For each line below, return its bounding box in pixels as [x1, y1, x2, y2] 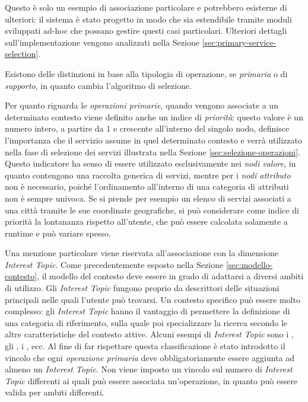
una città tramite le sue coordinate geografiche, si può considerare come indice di [5, 203, 299, 216]
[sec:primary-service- [202, 36, 277, 48]
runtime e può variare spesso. [5, 226, 111, 239]
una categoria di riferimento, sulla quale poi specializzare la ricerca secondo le [5, 316, 288, 328]
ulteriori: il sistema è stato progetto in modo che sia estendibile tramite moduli [5, 12, 292, 25]
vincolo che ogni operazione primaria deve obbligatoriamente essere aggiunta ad [5, 351, 294, 363]
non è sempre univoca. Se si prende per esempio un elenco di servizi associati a [5, 192, 291, 204]
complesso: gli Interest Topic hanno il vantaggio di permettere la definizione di [5, 305, 290, 317]
